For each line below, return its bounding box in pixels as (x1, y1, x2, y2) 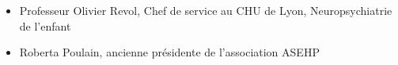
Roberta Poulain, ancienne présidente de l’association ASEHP (19, 44, 320, 60)
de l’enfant (19, 17, 71, 34)
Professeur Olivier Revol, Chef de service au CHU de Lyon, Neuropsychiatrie (19, 2, 392, 18)
